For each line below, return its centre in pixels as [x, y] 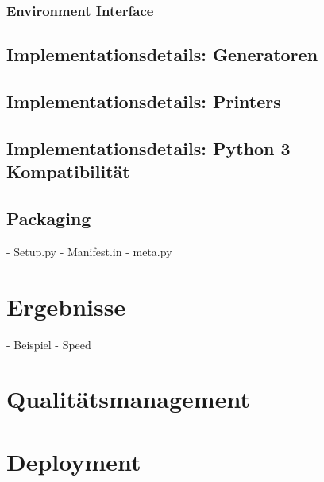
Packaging [49, 218]
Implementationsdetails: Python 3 [148, 148]
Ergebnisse [66, 306]
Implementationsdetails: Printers [144, 101]
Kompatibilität [68, 171]
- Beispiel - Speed [49, 344]
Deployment [74, 461]
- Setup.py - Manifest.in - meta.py [89, 251]
